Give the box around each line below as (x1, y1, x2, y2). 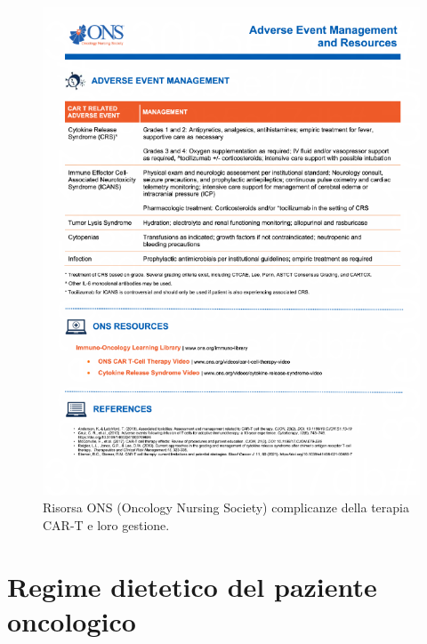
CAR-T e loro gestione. (43, 515, 170, 534)
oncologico (7, 602, 136, 639)
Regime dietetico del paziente (7, 568, 377, 604)
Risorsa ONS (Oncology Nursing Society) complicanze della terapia (43, 498, 409, 517)
